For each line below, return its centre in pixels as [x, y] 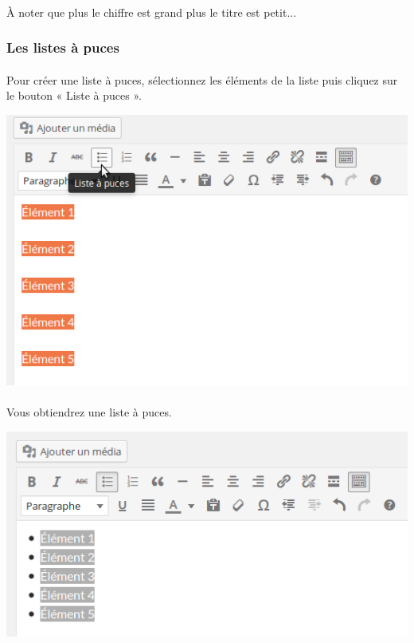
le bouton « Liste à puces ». [74, 95]
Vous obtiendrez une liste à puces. [89, 412]
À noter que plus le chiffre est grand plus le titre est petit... [152, 12]
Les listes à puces [63, 47]
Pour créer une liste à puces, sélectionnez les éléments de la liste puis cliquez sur [202, 79]
